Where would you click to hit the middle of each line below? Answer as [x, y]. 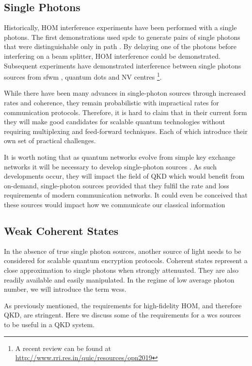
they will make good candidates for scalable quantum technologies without [115, 122]
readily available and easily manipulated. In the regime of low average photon [119, 279]
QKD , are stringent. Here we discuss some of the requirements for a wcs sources [123, 315]
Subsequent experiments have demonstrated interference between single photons [123, 65]
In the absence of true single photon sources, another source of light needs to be [123, 251]
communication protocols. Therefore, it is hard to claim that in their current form [126, 112]
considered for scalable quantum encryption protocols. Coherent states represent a [126, 260]
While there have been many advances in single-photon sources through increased [125, 93]
